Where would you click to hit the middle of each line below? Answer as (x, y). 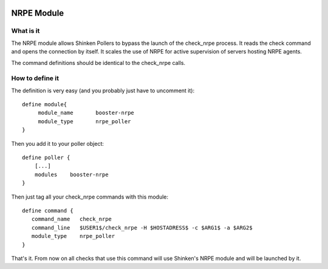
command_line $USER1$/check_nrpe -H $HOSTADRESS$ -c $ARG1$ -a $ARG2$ (142, 227)
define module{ (45, 104)
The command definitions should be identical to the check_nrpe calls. (98, 63)
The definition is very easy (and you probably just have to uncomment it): (103, 90)
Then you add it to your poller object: (58, 143)
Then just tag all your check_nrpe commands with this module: (90, 197)
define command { (48, 210)
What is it (26, 31)
